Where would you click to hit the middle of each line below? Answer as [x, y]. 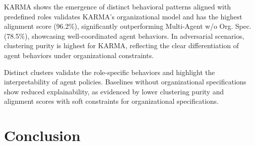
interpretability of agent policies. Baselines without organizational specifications [125, 82]
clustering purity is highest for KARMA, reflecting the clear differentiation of [122, 45]
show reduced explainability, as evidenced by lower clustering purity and [114, 91]
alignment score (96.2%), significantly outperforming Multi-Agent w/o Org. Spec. [128, 26]
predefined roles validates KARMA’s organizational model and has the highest [123, 16]
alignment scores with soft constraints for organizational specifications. [111, 101]
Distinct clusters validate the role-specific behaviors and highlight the [109, 72]
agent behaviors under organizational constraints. [79, 55]
